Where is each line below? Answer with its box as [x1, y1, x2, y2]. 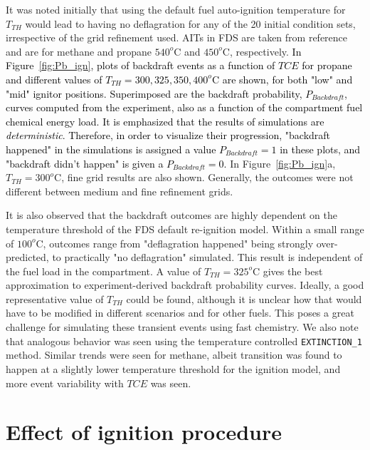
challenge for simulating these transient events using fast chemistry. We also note [6, 319, 359, 334]
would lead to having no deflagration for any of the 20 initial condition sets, [25, 16, 356, 31]
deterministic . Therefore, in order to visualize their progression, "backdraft [6, 128, 331, 143]
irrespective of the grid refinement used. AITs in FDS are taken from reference [6, 30, 348, 45]
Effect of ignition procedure [6, 417, 282, 446]
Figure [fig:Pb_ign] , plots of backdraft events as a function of [6, 58, 275, 73]
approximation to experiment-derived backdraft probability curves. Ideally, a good [6, 277, 364, 292]
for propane [302, 58, 352, 73]
